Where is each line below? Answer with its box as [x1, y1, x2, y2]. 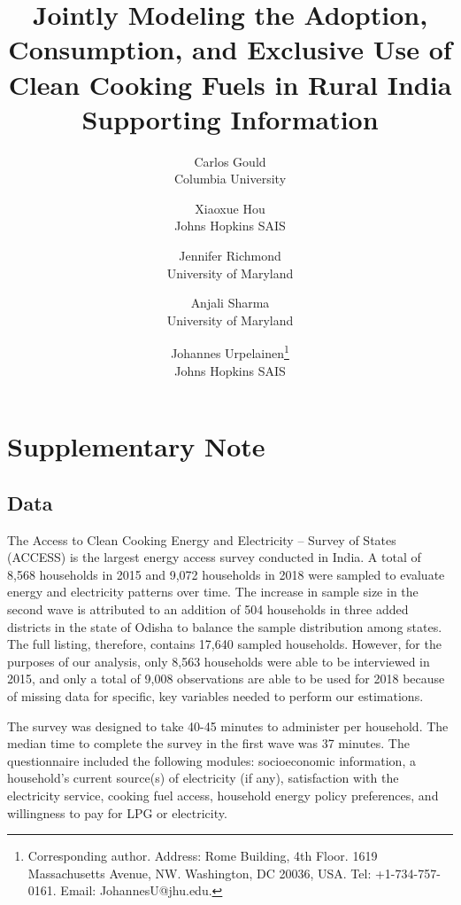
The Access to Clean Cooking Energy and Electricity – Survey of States [7, 530, 396, 549]
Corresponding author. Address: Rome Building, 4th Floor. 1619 [27, 846, 378, 865]
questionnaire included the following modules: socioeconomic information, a [7, 751, 416, 769]
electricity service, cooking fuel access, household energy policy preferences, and [7, 785, 439, 804]
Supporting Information [81, 100, 379, 137]
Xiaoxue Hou [195, 199, 265, 217]
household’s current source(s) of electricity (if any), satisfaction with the [7, 768, 399, 787]
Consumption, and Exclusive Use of [8, 31, 452, 67]
